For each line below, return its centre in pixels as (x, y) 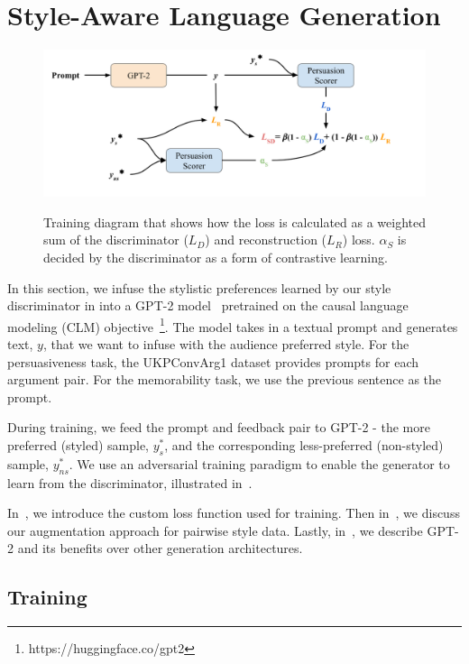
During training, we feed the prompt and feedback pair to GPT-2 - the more (219, 427)
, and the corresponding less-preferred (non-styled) (304, 445)
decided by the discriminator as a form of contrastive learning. (216, 258)
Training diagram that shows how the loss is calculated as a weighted (235, 221)
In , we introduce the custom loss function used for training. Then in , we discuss (234, 513)
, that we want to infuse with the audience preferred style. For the (226, 344)
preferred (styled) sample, (78, 445)
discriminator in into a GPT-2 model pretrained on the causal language (208, 305)
